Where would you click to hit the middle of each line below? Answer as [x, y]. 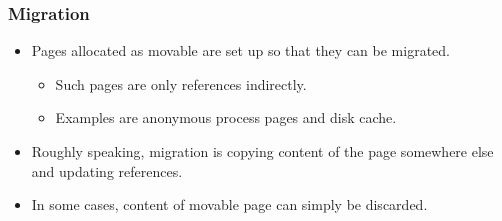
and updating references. [107, 170]
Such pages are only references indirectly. [181, 83]
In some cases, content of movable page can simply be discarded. [229, 204]
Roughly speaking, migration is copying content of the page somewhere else [262, 151]
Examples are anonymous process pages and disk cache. [226, 117]
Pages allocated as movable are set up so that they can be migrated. [240, 50]
